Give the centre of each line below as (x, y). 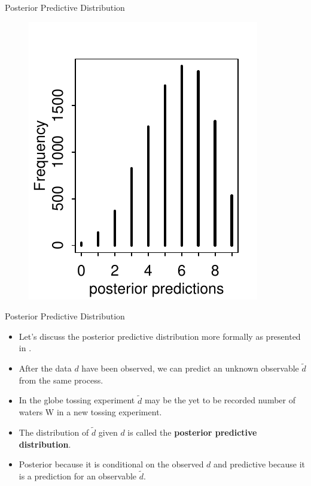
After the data (45, 368)
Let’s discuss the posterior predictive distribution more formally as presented (160, 336)
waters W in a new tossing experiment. (90, 412)
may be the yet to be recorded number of (220, 400)
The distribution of (54, 432)
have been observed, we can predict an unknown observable (190, 368)
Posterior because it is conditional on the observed (111, 464)
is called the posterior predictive (192, 432)
